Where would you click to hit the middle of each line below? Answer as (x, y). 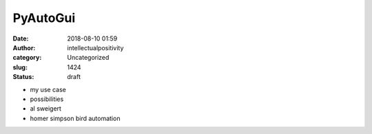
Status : (23, 77)
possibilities (47, 99)
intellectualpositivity (95, 47)
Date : (21, 38)
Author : (24, 47)
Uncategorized (88, 58)
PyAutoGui (44, 18)
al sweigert (46, 109)
